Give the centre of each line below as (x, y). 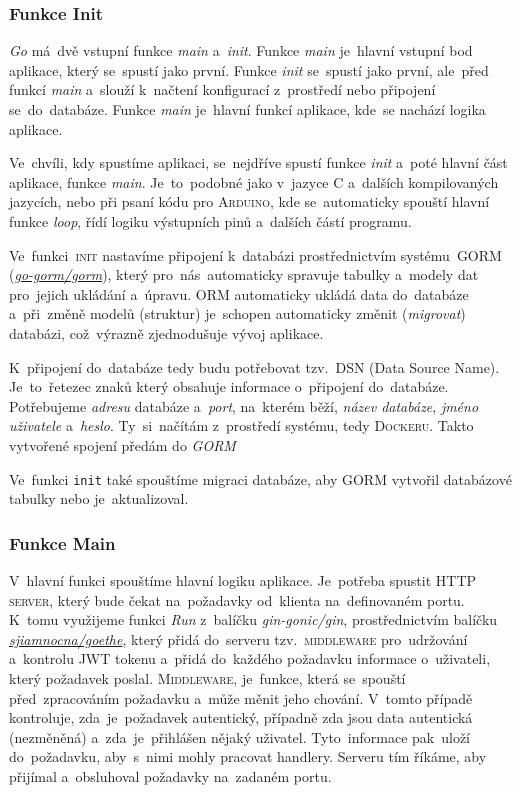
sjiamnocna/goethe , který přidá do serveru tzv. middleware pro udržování (238, 638)
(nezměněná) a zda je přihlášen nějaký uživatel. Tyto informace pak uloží (240, 736)
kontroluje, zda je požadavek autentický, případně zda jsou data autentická (241, 717)
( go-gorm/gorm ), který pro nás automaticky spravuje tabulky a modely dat (244, 274)
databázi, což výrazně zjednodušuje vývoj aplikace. (166, 332)
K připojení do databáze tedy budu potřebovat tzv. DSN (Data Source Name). (254, 366)
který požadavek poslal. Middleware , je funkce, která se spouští (207, 677)
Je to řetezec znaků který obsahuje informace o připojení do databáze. (229, 386)
